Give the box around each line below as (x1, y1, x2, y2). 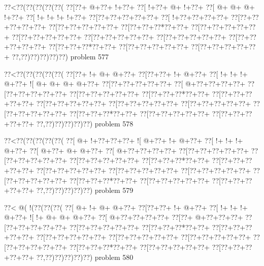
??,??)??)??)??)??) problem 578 (36, 118, 134, 128)
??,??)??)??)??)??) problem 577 (12, 51, 109, 61)
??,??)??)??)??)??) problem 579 (36, 185, 134, 195)
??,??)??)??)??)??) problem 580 (36, 251, 134, 262)
